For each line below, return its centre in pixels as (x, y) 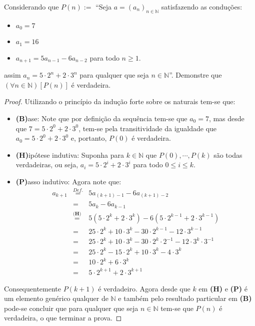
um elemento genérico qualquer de (56, 298)
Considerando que (31, 7)
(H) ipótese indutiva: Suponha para (70, 154)
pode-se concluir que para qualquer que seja (71, 308)
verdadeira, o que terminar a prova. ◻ (63, 318)
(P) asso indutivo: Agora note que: (68, 181)
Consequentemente (33, 288)
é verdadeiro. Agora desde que (144, 288)
